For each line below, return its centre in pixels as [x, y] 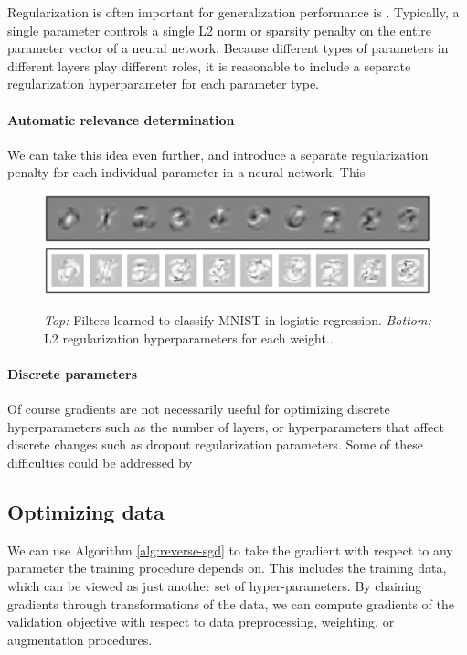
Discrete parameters [72, 374]
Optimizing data [86, 512]
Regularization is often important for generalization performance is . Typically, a [233, 12]
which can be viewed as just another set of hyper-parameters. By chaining [215, 586]
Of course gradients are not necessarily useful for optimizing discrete [199, 409]
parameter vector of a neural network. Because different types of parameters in [228, 48]
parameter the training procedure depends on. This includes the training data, [227, 568]
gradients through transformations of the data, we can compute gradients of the [231, 603]
